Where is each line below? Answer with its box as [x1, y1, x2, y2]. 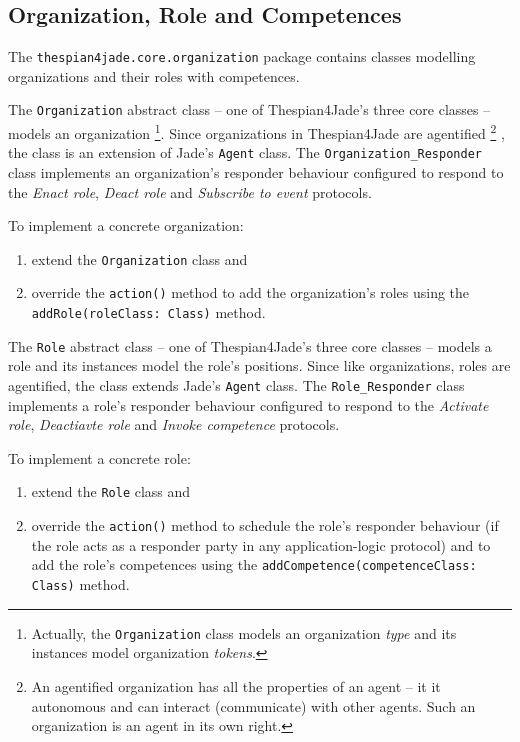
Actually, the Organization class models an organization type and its [31, 622, 457, 643]
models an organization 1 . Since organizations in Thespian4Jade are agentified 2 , [8, 120, 505, 143]
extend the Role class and [31, 481, 191, 502]
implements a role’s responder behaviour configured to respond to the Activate [8, 394, 489, 415]
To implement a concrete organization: [8, 215, 244, 236]
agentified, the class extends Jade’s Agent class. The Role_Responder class [8, 375, 465, 396]
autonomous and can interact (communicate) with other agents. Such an [31, 695, 476, 716]
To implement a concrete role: [8, 447, 191, 468]
